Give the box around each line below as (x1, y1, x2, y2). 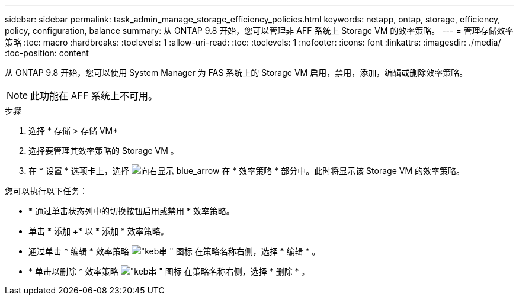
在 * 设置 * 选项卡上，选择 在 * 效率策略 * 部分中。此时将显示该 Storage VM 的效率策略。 (28, 166, 464, 176)
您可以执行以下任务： (5, 186, 88, 196)
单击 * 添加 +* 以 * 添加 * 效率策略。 (28, 226, 169, 236)
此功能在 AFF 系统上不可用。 (30, 90, 158, 102)
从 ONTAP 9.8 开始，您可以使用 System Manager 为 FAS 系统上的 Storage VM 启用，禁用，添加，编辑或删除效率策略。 (5, 67, 468, 78)
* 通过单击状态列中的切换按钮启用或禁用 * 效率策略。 (28, 206, 235, 216)
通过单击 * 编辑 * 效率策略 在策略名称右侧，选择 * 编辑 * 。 (28, 246, 321, 256)
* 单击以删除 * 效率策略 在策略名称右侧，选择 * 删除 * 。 (28, 266, 310, 276)
